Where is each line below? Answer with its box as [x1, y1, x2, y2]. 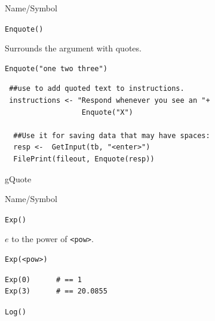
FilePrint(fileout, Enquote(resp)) [13, 155, 155, 163]
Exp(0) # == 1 [5, 275, 82, 284]
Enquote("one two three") [5, 64, 107, 73]
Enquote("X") [81, 108, 133, 117]
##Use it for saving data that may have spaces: [13, 131, 210, 140]
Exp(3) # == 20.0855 [5, 287, 107, 296]
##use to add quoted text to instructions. [9, 84, 185, 93]
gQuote [5, 172, 32, 185]
